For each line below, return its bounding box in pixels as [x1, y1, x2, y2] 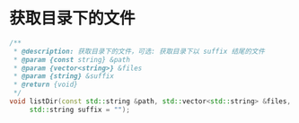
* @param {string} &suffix [13, 72, 115, 81]
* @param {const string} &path [13, 55, 130, 64]
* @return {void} [13, 80, 78, 90]
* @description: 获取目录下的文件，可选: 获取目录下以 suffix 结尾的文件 [13, 47, 265, 56]
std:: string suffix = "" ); [29, 105, 130, 114]
